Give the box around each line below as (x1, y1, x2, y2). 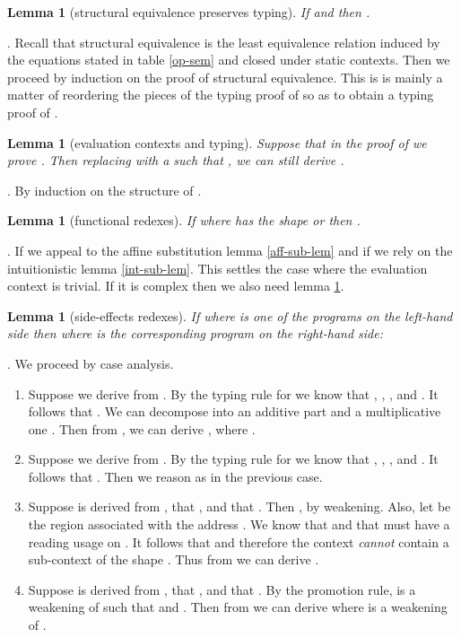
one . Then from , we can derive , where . (28, 419, 256, 438)
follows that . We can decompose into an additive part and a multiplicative (28, 402, 441, 421)
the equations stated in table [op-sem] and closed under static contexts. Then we (7, 50, 450, 69)
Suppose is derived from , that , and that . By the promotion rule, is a (28, 580, 416, 598)
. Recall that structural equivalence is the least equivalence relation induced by (7, 32, 440, 51)
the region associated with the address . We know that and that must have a (28, 515, 450, 534)
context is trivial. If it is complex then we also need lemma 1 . (7, 276, 344, 295)
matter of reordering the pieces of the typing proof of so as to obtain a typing (7, 85, 434, 104)
